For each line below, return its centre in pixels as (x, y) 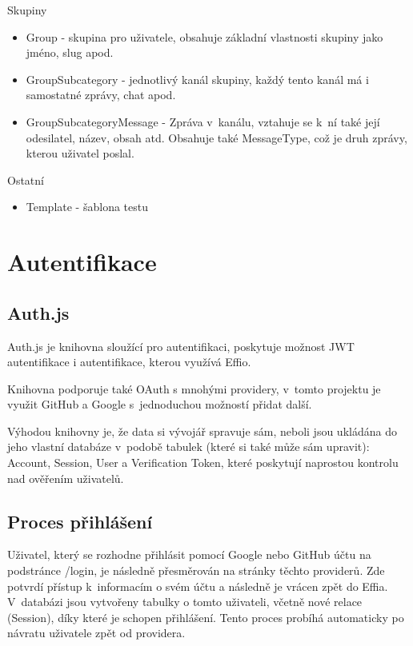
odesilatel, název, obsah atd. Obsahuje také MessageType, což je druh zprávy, (217, 137)
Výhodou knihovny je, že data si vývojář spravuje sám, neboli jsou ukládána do (202, 431)
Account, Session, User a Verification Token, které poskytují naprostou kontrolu (203, 463)
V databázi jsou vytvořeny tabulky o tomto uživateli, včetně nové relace (185, 602)
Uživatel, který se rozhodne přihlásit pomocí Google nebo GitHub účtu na (189, 554)
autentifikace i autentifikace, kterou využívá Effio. (129, 362)
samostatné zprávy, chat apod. (101, 95)
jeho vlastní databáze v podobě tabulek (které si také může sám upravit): (188, 447)
